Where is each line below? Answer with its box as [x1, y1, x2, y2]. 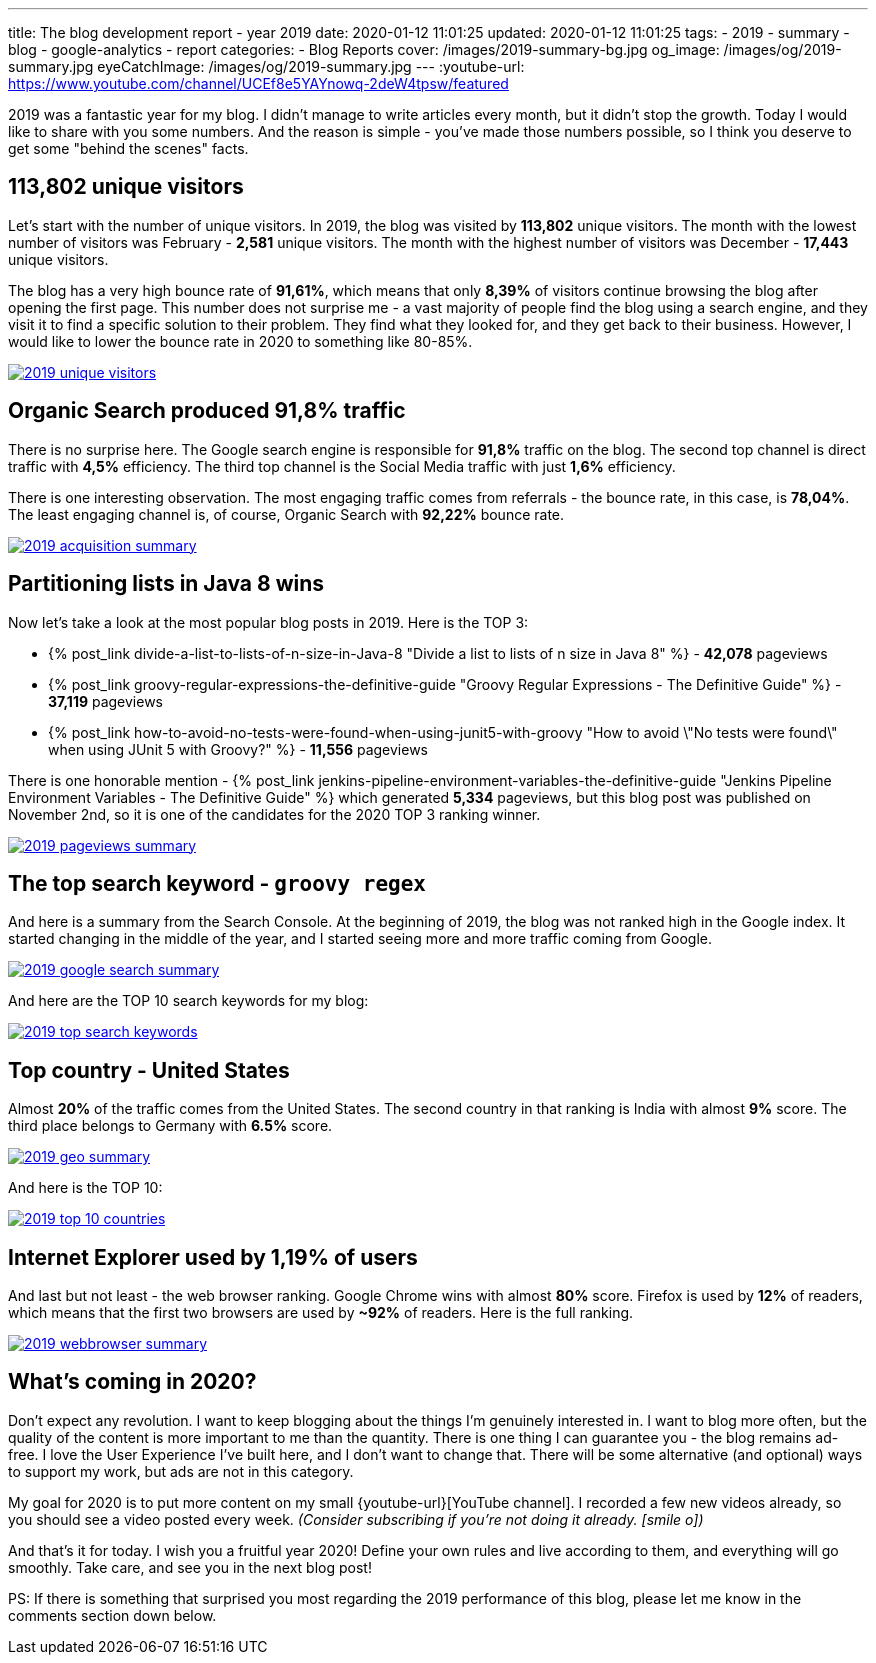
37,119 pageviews [48, 692, 164, 710]
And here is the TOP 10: [8, 1179, 163, 1197]
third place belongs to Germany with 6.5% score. [8, 1117, 333, 1135]
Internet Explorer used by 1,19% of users [8, 1244, 418, 1270]
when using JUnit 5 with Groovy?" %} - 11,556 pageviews [48, 740, 428, 758]
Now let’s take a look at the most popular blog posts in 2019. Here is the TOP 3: [8, 613, 529, 631]
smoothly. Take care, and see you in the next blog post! [8, 1558, 372, 1576]
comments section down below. [8, 1606, 217, 1624]
